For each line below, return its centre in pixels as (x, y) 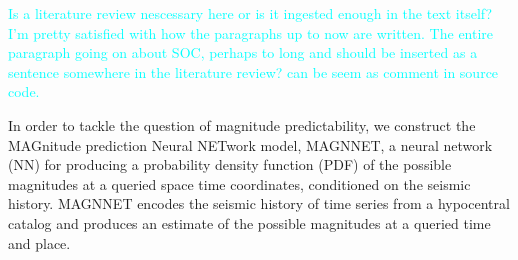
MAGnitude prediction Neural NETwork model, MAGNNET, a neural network (250, 144)
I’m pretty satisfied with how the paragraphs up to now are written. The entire (251, 32)
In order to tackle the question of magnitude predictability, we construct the (242, 124)
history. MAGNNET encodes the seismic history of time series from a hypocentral (259, 203)
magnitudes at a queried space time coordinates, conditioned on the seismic (239, 183)
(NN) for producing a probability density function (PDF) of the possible (230, 164)
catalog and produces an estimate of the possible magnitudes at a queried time (249, 222)
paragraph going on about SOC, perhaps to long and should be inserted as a (243, 52)
